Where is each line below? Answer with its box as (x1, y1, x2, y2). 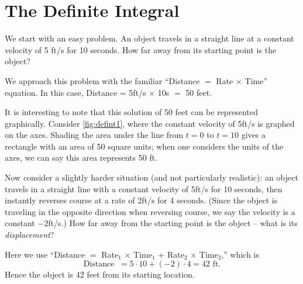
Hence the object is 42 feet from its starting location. (5, 268, 195, 280)
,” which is (221, 248, 259, 260)
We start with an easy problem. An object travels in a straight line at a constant (5, 32, 294, 44)
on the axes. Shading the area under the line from (5, 129, 184, 141)
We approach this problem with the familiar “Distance (5, 74, 200, 86)
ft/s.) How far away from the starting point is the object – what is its (48, 217, 298, 229)
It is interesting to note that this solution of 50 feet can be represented (5, 106, 258, 118)
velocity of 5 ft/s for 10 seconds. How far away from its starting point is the (5, 43, 277, 56)
